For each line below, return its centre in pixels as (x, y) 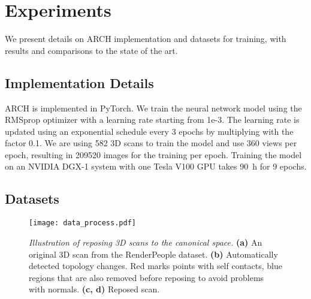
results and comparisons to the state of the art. (91, 50)
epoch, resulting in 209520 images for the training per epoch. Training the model (153, 154)
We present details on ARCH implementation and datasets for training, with (146, 39)
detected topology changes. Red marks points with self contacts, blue (155, 266)
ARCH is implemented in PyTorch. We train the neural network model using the (153, 108)
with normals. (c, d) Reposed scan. (94, 289)
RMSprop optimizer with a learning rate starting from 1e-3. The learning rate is (152, 120)
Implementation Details (79, 82)
